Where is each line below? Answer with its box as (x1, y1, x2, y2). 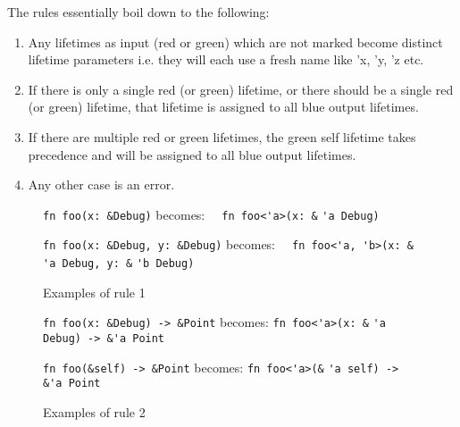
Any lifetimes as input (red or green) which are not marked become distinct (28, 32, 443, 51)
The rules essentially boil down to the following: (7, 3, 270, 21)
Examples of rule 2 (43, 402, 146, 421)
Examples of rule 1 (43, 282, 146, 301)
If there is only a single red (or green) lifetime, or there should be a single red (28, 80, 454, 98)
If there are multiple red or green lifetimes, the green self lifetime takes (28, 127, 416, 146)
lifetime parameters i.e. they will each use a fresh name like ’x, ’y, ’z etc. (28, 50, 424, 69)
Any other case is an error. (28, 175, 175, 194)
